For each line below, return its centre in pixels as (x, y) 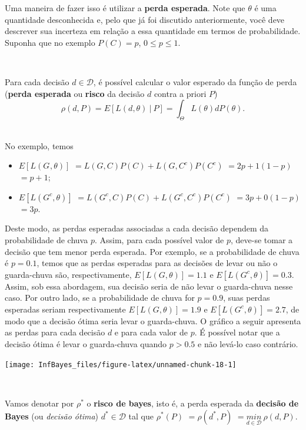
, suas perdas (247, 298)
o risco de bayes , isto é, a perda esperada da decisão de (193, 403)
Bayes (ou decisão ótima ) (52, 416)
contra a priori (180, 93)
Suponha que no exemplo (50, 42)
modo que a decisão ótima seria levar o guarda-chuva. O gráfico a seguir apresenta (153, 320)
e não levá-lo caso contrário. (248, 344)
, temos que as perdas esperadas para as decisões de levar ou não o (157, 263)
